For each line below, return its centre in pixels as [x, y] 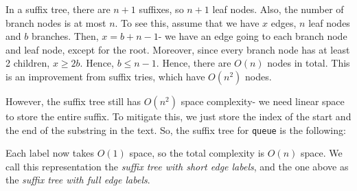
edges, [284, 22]
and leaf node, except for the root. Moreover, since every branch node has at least [178, 49]
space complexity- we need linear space [263, 101]
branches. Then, [65, 36]
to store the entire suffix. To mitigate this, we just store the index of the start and [178, 116]
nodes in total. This [309, 63]
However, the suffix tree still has [73, 101]
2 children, [28, 63]
